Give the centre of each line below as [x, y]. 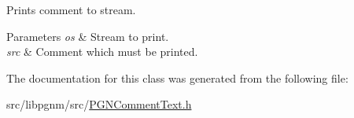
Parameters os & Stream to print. [88, 36]
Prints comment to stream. [71, 9]
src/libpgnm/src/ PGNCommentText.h [99, 104]
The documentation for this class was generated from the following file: [177, 77]
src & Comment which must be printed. [102, 52]
